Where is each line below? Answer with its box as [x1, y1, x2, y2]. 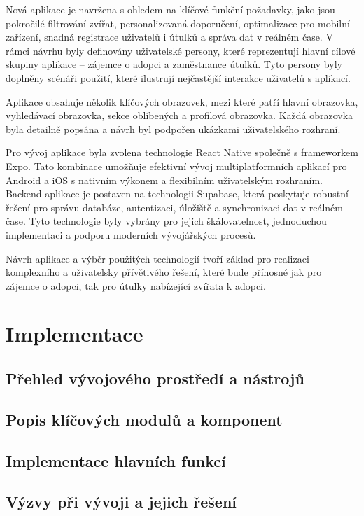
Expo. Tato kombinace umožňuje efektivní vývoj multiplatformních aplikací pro [6, 158, 347, 173]
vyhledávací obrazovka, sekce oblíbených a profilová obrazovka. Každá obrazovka [6, 108, 353, 123]
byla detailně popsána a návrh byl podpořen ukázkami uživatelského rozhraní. [6, 121, 341, 136]
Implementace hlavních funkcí [6, 449, 226, 471]
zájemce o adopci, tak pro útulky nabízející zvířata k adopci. [6, 278, 266, 293]
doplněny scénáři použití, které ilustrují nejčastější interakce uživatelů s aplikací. [6, 70, 351, 85]
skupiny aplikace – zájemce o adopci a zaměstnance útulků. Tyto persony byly [6, 57, 342, 71]
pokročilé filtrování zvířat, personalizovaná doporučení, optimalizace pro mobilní [6, 15, 350, 30]
